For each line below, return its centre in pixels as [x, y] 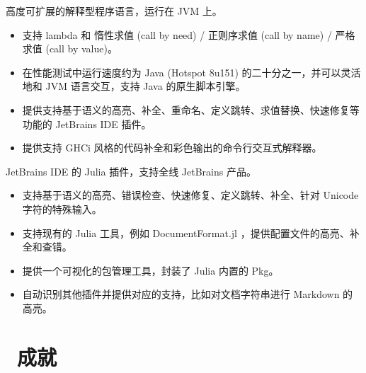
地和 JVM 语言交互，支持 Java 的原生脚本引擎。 [134, 86]
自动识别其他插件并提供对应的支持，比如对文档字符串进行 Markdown [181, 294]
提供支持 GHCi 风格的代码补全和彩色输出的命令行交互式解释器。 [172, 148]
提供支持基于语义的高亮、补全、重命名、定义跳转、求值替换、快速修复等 [191, 109]
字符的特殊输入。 [62, 208]
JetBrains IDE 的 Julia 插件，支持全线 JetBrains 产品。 [131, 171]
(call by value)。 [81, 48]
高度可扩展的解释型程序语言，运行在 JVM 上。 [114, 11]
